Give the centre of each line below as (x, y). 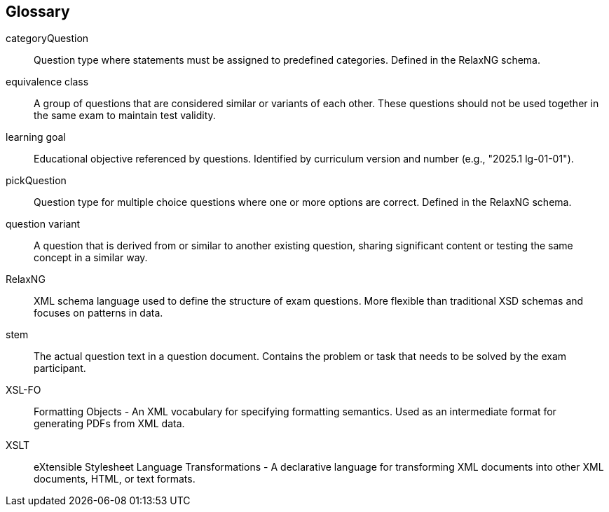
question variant (43, 224)
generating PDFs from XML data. (109, 424)
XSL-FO (23, 390)
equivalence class (47, 82)
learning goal (36, 137)
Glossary (38, 12)
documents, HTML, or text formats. (115, 479)
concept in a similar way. (91, 258)
